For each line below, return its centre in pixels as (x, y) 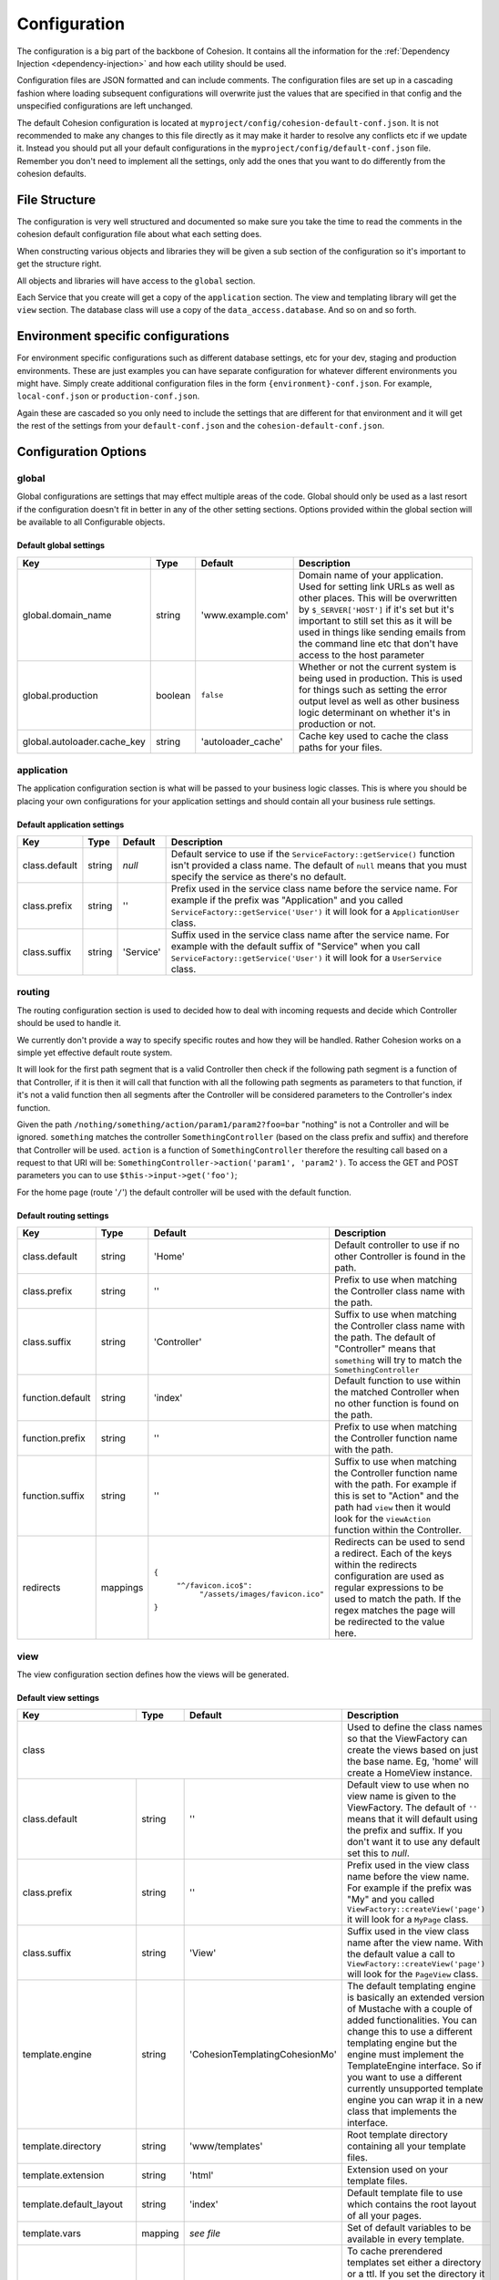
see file (205, 2233)
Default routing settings (63, 1215)
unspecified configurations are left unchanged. (105, 106)
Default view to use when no (408, 1785)
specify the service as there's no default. (259, 877)
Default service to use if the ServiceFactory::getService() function (313, 855)
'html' (201, 2175)
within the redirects (376, 1565)
